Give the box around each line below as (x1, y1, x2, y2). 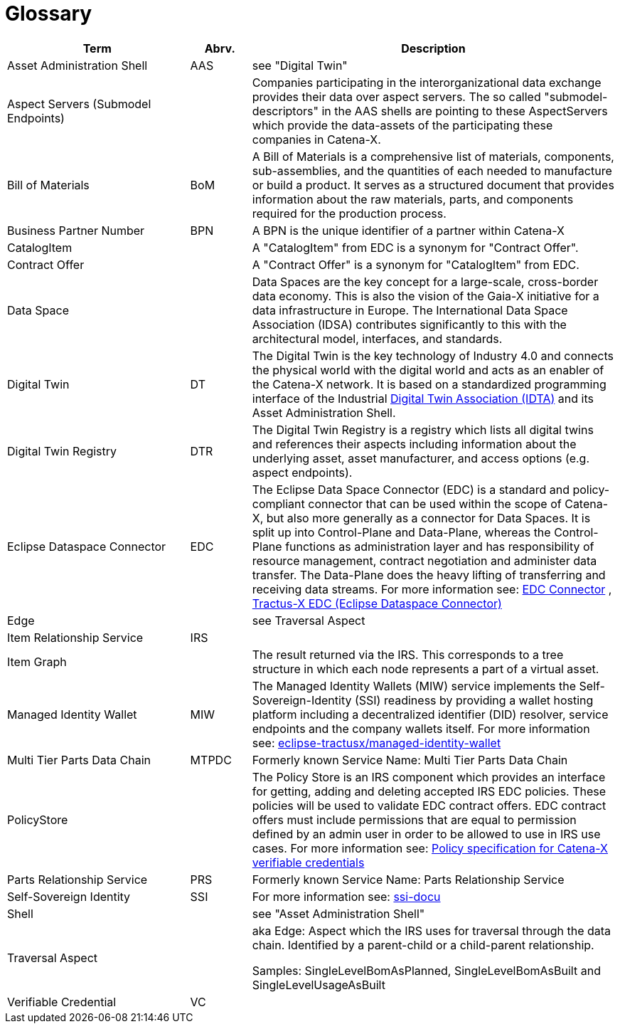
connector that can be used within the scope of (308, 496, 562, 511)
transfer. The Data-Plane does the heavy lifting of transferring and (252, 567, 606, 582)
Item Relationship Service (7, 630, 144, 645)
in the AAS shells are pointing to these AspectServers (321, 103, 608, 118)
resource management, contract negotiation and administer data (252, 553, 597, 568)
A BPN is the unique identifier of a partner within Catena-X (252, 223, 565, 238)
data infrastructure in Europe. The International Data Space (252, 302, 568, 317)
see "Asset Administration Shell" (252, 906, 425, 921)
